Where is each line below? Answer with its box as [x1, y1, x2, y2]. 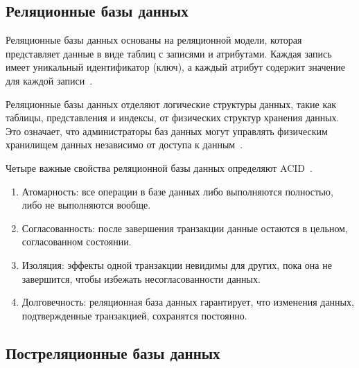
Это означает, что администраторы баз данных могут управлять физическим [6, 123, 328, 138]
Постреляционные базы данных [6, 342, 220, 363]
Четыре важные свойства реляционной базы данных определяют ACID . [6, 160, 313, 175]
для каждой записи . [6, 73, 93, 87]
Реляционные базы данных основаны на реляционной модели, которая [6, 33, 302, 47]
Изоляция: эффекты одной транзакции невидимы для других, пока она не [21, 257, 332, 272]
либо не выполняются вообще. [21, 198, 151, 212]
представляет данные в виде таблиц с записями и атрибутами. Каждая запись [6, 46, 332, 60]
